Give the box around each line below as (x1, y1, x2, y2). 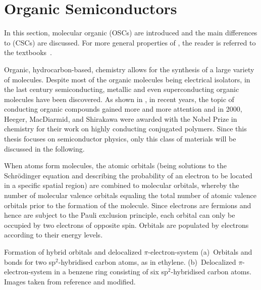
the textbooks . (4, 47, 52, 58)
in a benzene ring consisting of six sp (54, 266, 168, 277)
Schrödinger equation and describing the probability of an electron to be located (4, 170, 252, 180)
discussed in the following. (4, 143, 85, 154)
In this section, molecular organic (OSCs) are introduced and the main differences (4, 27, 257, 38)
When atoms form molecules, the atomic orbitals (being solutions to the (4, 160, 227, 171)
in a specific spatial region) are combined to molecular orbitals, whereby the (4, 180, 239, 190)
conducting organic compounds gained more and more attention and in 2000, (4, 104, 242, 114)
